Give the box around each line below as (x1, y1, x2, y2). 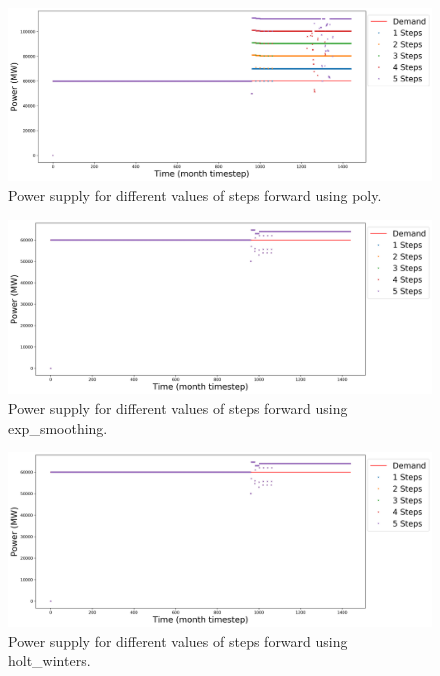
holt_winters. (8, 650, 91, 671)
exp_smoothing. (8, 417, 108, 438)
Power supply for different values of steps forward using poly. (8, 185, 382, 206)
